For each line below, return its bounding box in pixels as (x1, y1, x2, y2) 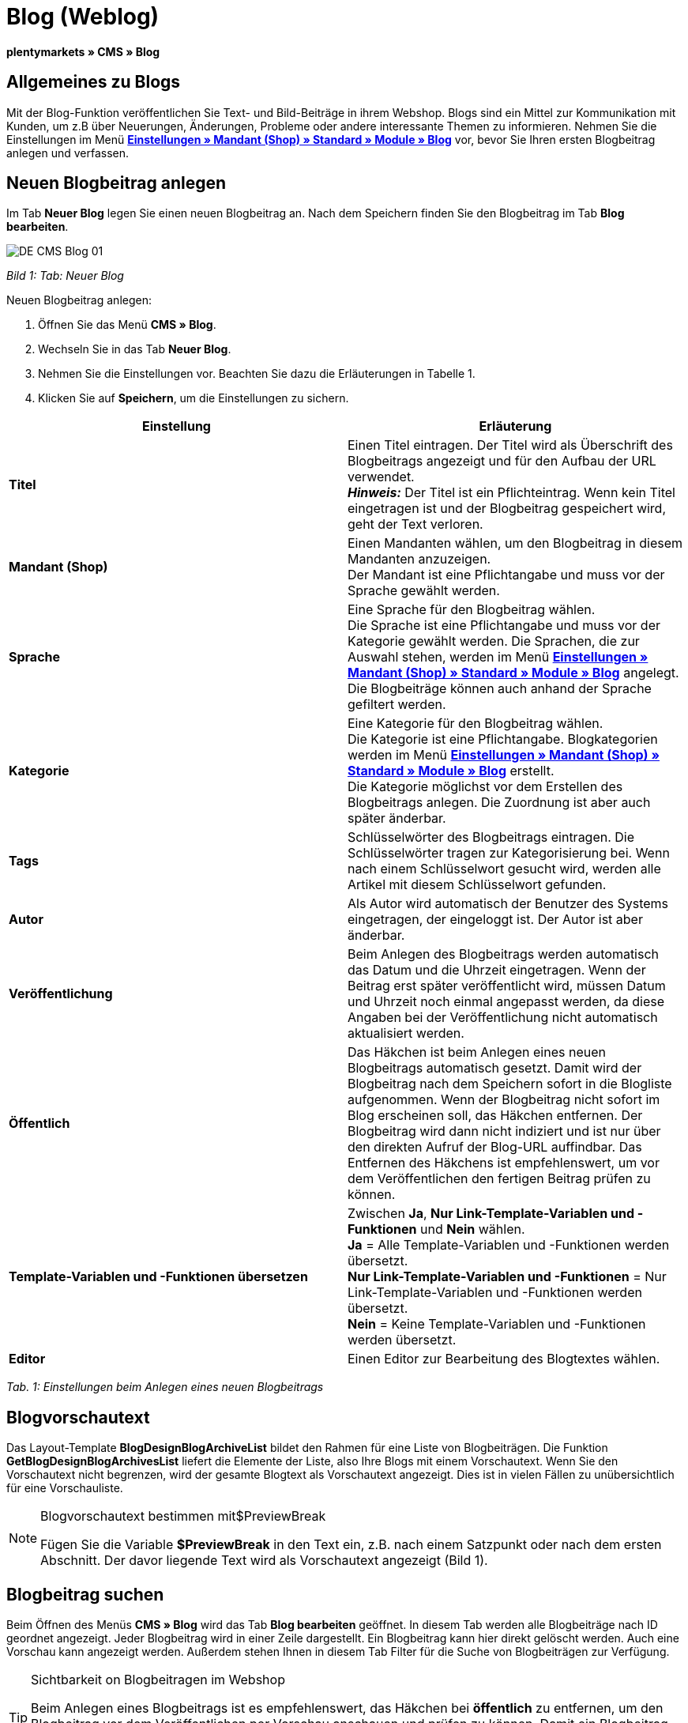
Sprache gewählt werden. (348, 583, 500, 599)
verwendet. (348, 469, 415, 485)
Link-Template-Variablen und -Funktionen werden (348, 1284, 642, 1301)
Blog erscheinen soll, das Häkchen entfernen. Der (348, 1107, 643, 1124)
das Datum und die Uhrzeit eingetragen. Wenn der (348, 962, 646, 978)
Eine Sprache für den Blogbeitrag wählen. (348, 601, 596, 618)
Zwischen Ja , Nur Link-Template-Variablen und (348, 1205, 635, 1222)
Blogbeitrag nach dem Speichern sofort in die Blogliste (348, 1076, 672, 1092)
